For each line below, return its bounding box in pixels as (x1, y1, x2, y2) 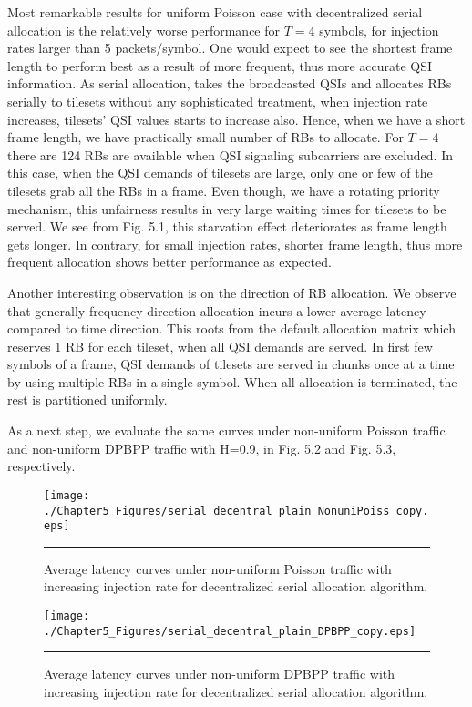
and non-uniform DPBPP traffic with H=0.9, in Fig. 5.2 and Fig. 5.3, (7, 438, 396, 457)
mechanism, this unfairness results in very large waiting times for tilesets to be (7, 199, 446, 218)
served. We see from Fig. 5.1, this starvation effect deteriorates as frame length (7, 217, 447, 236)
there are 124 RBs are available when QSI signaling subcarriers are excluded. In (7, 145, 454, 164)
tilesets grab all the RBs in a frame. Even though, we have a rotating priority (7, 180, 440, 200)
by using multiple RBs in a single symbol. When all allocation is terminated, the (7, 372, 457, 391)
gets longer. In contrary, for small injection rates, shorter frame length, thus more (7, 234, 463, 253)
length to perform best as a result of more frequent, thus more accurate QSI (7, 56, 433, 75)
